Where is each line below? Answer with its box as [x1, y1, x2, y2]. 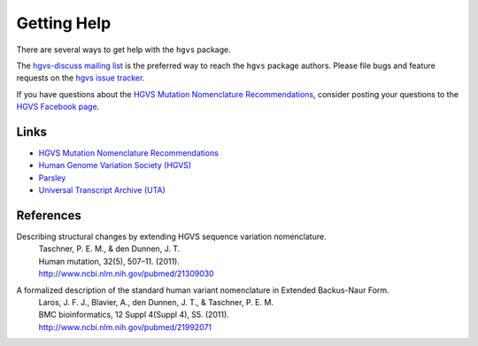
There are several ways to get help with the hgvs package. [16, 44, 231, 55]
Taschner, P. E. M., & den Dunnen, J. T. [38, 243, 181, 254]
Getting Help [16, 13, 112, 33]
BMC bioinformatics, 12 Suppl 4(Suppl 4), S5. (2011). [38, 310, 229, 320]
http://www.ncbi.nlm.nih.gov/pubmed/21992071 [38, 321, 212, 332]
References [16, 208, 81, 223]
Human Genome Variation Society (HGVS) [38, 160, 192, 171]
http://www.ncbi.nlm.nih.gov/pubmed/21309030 [38, 268, 214, 279]
